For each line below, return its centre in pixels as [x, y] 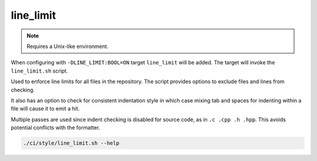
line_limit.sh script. [39, 71]
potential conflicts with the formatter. [55, 128]
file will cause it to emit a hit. [45, 109]
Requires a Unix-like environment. [68, 46]
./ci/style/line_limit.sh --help [71, 143]
